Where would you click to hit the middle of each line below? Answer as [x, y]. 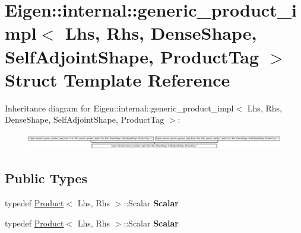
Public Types [46, 178]
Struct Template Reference [118, 79]
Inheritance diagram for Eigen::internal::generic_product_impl [119, 108]
